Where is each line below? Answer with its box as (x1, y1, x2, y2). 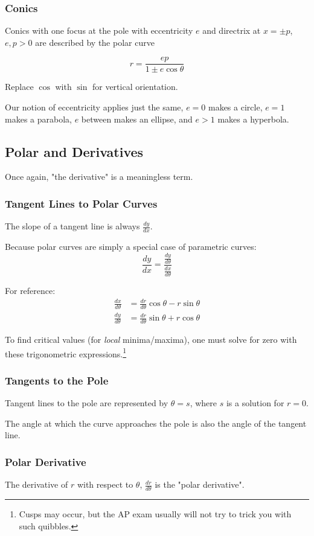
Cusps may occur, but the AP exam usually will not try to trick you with (19, 508, 292, 520)
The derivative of (5, 478, 68, 491)
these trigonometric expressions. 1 (5, 345, 127, 360)
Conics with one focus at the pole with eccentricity (5, 24, 193, 37)
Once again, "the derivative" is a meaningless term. (5, 170, 193, 183)
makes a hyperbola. (217, 112, 289, 125)
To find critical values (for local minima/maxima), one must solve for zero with (5, 333, 297, 346)
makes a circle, (208, 101, 263, 113)
